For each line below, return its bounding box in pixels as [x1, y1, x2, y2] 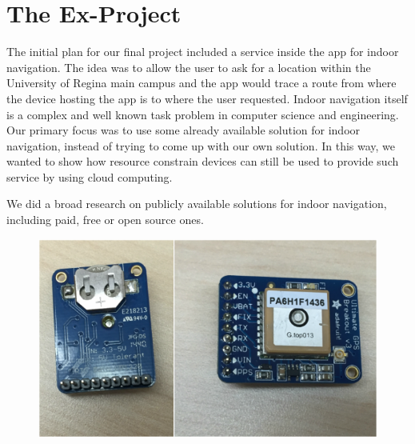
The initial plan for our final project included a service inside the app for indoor [6, 43, 399, 60]
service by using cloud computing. [6, 168, 173, 185]
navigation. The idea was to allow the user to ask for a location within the [6, 58, 371, 75]
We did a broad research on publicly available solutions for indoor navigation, [6, 195, 387, 212]
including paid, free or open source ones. [6, 211, 204, 228]
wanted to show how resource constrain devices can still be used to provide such [6, 153, 399, 170]
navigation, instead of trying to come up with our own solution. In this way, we [6, 137, 396, 154]
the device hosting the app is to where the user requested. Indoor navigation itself [6, 90, 408, 106]
